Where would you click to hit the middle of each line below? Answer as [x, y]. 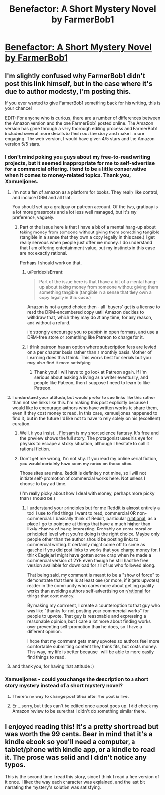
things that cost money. [51, 596]
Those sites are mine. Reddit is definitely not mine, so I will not [83, 473]
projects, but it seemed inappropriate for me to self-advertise [80, 163]
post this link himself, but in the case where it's [79, 83]
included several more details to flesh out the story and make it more [75, 133]
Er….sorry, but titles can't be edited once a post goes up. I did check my [85, 706]
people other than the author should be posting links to [83, 539]
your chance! [18, 108]
